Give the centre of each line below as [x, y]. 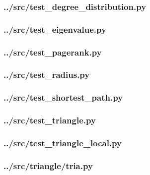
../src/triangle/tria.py [48, 165]
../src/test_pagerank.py [53, 52]
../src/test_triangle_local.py [63, 143]
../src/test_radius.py [47, 75]
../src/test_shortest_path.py [63, 97]
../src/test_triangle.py [50, 120]
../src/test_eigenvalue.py [55, 29]
